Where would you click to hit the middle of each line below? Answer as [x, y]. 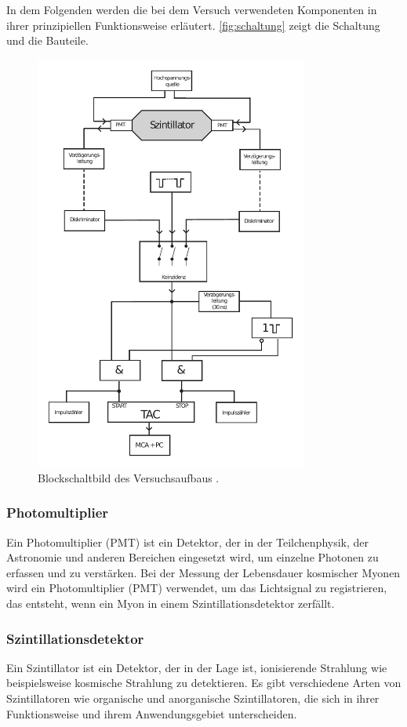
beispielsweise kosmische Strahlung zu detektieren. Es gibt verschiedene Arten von [204, 683]
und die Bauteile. [47, 40]
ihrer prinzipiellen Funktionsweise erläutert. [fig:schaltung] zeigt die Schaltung [193, 25]
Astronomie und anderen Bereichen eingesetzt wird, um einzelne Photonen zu [193, 557]
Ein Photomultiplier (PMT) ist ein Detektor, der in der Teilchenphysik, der [188, 542]
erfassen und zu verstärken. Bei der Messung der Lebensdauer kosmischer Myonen [203, 572]
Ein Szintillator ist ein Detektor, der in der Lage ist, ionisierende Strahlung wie [197, 667]
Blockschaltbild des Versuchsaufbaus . [129, 477]
